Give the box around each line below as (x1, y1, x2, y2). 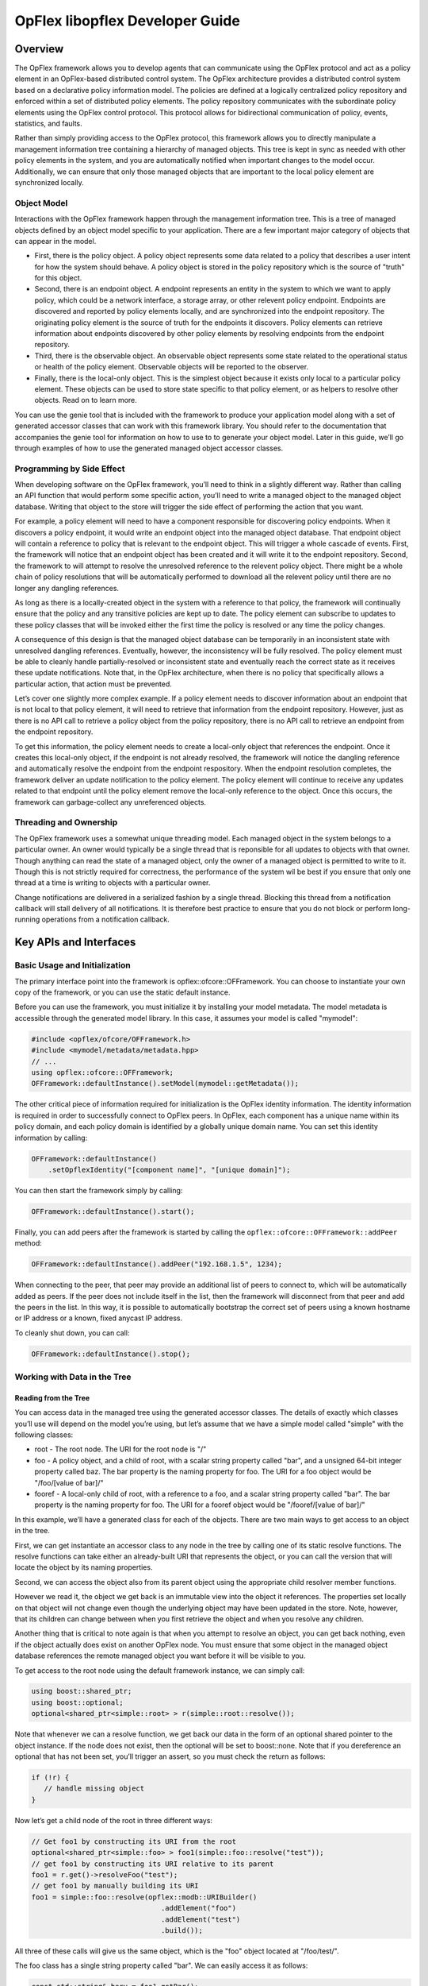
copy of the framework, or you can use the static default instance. (14, 987, 231, 997)
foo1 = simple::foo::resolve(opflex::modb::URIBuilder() (31, 1892, 258, 1902)
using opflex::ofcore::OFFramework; (31, 1068, 174, 1076)
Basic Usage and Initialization (14, 960, 131, 971)
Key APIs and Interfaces (14, 936, 136, 949)
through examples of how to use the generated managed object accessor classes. (14, 443, 284, 453)
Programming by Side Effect (14, 463, 125, 474)
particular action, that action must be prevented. (14, 679, 172, 689)
